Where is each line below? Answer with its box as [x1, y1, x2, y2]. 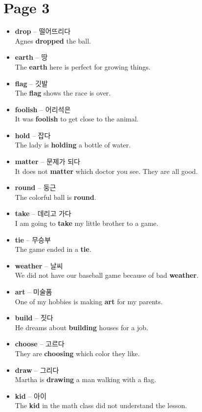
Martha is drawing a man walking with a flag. [15, 374, 157, 385]
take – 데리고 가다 [15, 208, 71, 218]
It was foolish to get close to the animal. [15, 114, 139, 124]
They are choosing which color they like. [15, 348, 140, 358]
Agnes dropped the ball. [15, 35, 91, 46]
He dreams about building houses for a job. [15, 322, 149, 332]
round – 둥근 [15, 182, 56, 193]
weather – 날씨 [15, 260, 63, 270]
